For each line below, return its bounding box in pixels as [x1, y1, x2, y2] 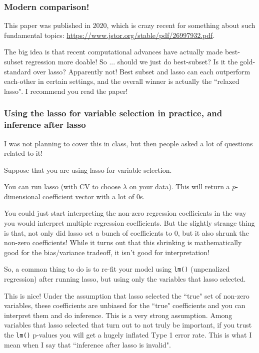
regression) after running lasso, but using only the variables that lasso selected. [4, 274, 246, 284]
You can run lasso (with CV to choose [4, 181, 121, 192]
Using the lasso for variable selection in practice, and [4, 107, 222, 119]
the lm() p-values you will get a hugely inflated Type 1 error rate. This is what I [4, 330, 252, 340]
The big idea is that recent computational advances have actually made [4, 46, 223, 57]
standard [4, 66, 31, 76]
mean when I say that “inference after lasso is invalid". [4, 339, 171, 350]
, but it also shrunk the [177, 227, 249, 238]
